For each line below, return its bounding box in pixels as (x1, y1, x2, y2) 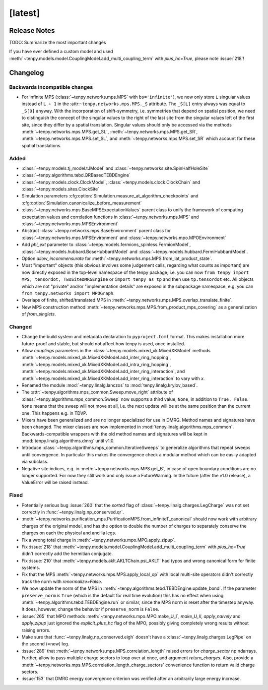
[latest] (9, 7, 40, 18)
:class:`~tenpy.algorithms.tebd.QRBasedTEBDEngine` (21, 172, 131, 178)
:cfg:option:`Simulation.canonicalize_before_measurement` (21, 200, 142, 206)
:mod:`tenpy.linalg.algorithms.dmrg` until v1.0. (21, 438, 115, 444)
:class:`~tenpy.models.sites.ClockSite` (21, 186, 99, 192)
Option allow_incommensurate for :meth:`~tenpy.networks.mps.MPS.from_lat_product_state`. (21, 255, 212, 261)
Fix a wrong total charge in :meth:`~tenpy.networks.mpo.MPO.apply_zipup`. (21, 537, 176, 543)
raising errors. (21, 627, 51, 633)
